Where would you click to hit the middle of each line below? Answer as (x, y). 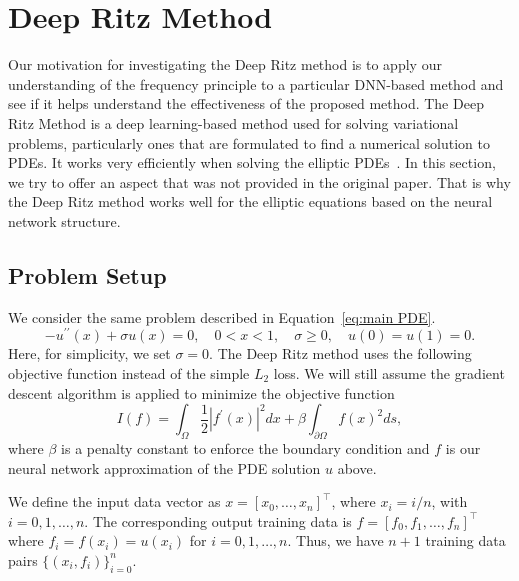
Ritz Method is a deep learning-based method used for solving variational (233, 122)
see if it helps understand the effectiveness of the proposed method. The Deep (246, 103)
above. (357, 467)
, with (449, 501)
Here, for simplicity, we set (89, 353)
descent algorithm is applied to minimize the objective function (201, 392)
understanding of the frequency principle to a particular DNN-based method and (256, 83)
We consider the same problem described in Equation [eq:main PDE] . (222, 316)
